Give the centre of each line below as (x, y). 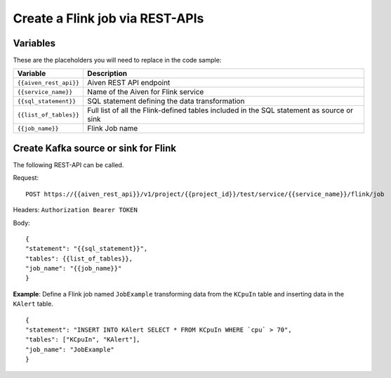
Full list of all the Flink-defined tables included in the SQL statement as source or (220, 110)
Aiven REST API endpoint (129, 83)
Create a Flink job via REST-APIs (108, 18)
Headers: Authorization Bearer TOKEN (75, 210)
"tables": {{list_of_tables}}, (79, 259)
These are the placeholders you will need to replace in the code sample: (117, 60)
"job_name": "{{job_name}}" (74, 268)
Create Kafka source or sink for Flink (95, 148)
